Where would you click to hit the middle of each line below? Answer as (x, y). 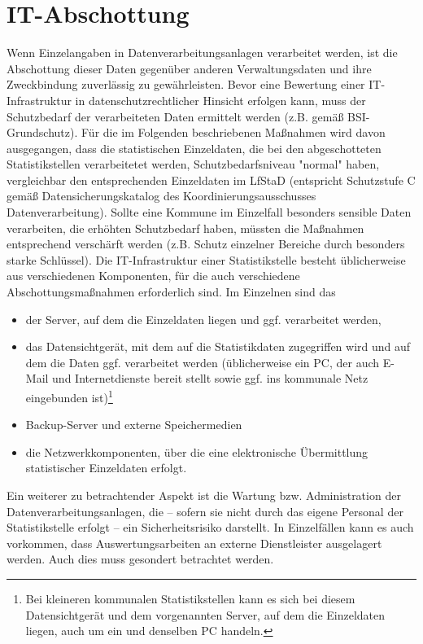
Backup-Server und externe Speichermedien (134, 425)
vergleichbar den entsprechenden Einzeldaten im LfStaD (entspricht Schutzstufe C (211, 180)
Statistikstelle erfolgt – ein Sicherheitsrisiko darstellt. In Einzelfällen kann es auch (210, 527)
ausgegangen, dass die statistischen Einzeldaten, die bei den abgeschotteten (194, 148)
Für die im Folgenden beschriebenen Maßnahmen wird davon (233, 132)
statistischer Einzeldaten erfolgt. (106, 468)
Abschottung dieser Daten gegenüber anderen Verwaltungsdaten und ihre (189, 68)
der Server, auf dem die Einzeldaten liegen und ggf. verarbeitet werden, (203, 319)
